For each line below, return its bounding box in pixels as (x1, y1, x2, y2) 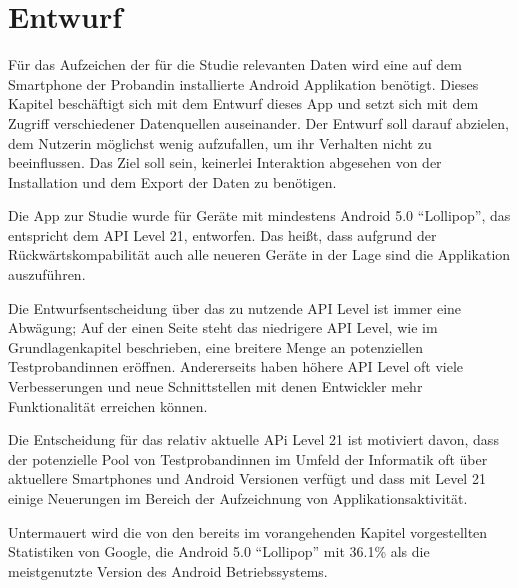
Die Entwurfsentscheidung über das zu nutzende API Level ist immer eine (8, 297, 462, 318)
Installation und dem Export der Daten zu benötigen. (8, 171, 337, 192)
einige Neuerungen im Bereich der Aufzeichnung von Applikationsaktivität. (8, 488, 468, 508)
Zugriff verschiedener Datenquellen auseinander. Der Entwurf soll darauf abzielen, (8, 112, 509, 133)
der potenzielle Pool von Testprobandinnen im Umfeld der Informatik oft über (8, 448, 488, 469)
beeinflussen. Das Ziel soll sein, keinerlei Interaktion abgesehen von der (8, 152, 442, 173)
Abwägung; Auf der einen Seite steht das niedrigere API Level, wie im (8, 317, 438, 338)
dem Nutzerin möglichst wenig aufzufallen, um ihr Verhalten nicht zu (8, 132, 432, 153)
